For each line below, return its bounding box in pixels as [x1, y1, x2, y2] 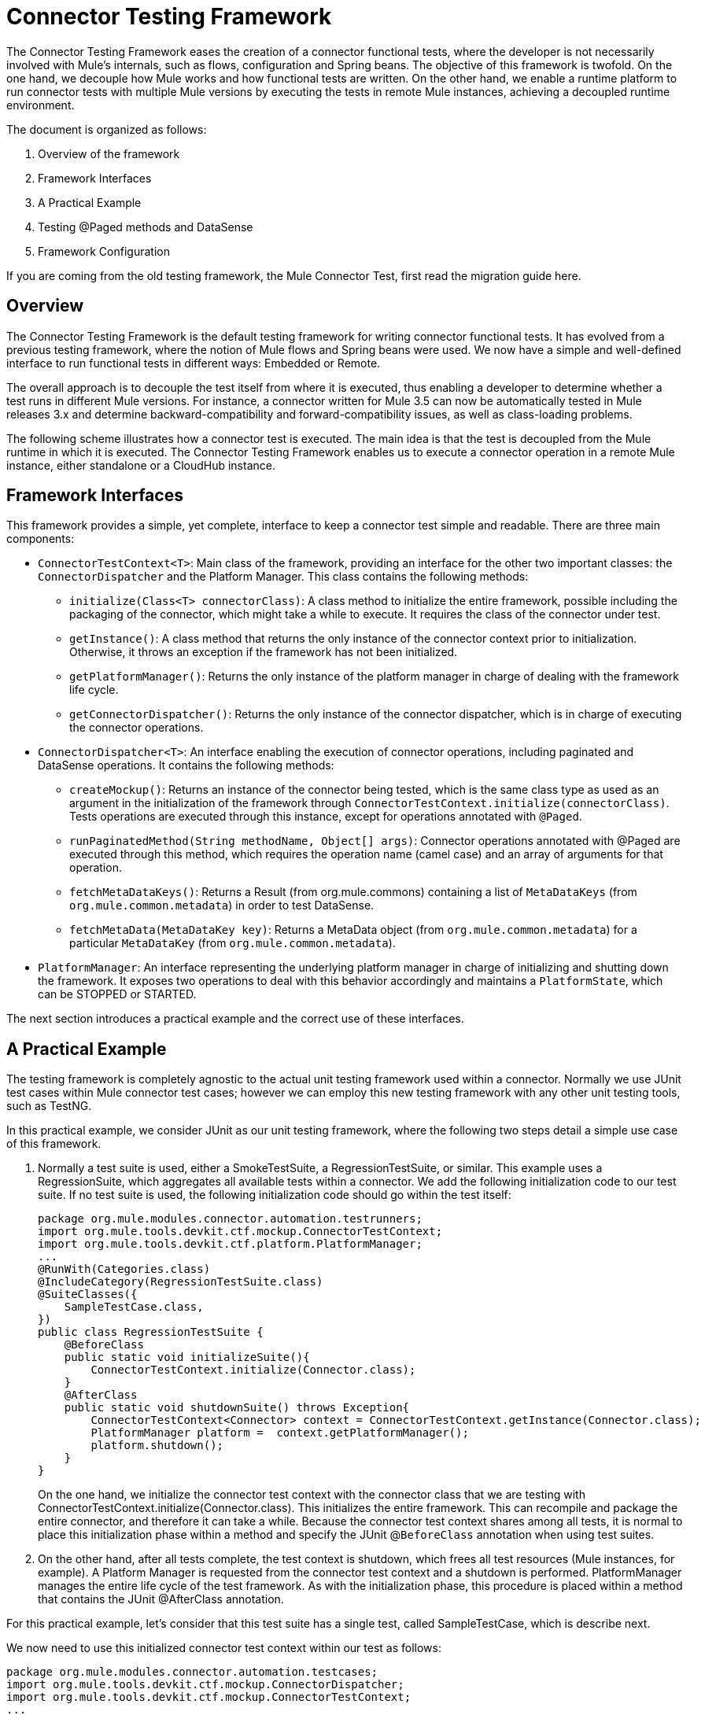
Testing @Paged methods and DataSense [38, 219, 253, 234]
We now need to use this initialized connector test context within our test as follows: [6, 1641, 441, 1655]
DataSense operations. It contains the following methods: [38, 758, 334, 773]
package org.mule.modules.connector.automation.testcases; [6, 1665, 378, 1679]
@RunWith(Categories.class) [38, 1263, 211, 1276]
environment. [6, 98, 75, 112]
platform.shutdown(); [90, 1439, 224, 1452]
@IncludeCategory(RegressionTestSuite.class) [38, 1275, 323, 1289]
